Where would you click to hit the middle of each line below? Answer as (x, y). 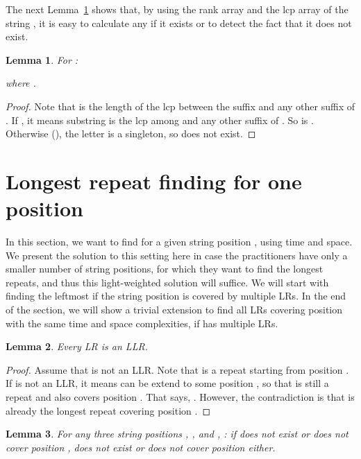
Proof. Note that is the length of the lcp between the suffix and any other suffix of (180, 106)
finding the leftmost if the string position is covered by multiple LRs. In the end (176, 296)
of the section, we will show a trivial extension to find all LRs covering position (174, 310)
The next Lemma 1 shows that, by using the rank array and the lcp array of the (177, 9)
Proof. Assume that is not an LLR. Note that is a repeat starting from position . (177, 369)
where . (21, 83)
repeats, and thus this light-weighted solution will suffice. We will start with (167, 282)
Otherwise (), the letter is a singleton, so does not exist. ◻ (131, 133)
